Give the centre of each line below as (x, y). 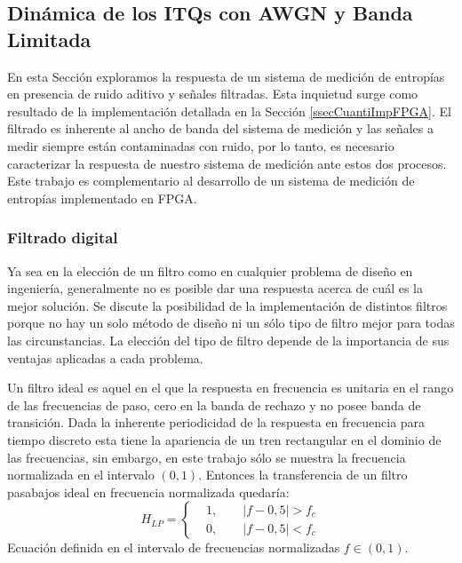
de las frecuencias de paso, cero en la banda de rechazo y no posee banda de (214, 404)
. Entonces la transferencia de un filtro (303, 475)
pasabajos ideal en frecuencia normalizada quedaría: (148, 492)
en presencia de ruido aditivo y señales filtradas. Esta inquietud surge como (213, 94)
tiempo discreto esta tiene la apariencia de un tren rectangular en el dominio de (224, 439)
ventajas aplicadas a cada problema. (105, 357)
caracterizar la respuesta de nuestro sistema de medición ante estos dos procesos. (227, 163)
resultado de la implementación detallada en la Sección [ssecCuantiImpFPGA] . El (229, 111)
